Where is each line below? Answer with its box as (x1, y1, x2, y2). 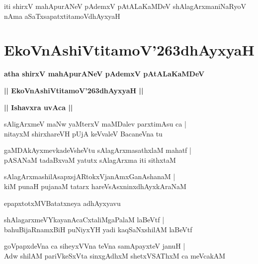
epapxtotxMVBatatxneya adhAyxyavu (4, 198, 121, 208)
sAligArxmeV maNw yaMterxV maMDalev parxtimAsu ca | (4, 119, 186, 129)
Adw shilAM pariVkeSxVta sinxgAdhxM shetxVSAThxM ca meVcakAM (4, 251, 226, 261)
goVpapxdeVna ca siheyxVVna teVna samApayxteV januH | (4, 241, 185, 251)
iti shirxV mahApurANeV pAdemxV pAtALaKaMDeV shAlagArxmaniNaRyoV (4, 1, 247, 11)
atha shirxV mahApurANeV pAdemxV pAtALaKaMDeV (4, 68, 205, 79)
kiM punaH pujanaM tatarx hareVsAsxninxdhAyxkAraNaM (4, 181, 186, 192)
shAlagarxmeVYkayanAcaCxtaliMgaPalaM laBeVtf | (4, 214, 165, 225)
